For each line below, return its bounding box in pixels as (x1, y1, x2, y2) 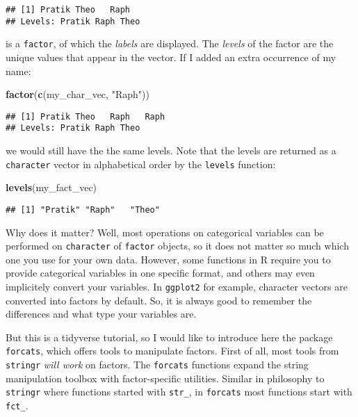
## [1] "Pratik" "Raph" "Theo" (6, 204, 160, 215)
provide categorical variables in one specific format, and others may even (6, 265, 315, 280)
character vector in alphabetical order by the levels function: (6, 156, 276, 171)
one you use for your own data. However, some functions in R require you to (6, 252, 331, 266)
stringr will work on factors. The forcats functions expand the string (6, 357, 309, 372)
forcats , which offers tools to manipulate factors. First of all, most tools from (6, 343, 339, 358)
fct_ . (6, 398, 29, 412)
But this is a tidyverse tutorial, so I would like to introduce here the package (6, 329, 333, 344)
